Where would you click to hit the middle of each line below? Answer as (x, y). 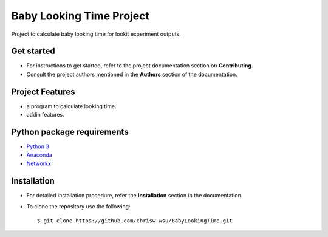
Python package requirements (70, 132)
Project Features (43, 91)
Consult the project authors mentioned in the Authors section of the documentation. (132, 74)
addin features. (46, 115)
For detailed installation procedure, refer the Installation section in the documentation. (135, 195)
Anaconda (39, 155)
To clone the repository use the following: (78, 207)
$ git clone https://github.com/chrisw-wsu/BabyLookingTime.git (135, 221)
